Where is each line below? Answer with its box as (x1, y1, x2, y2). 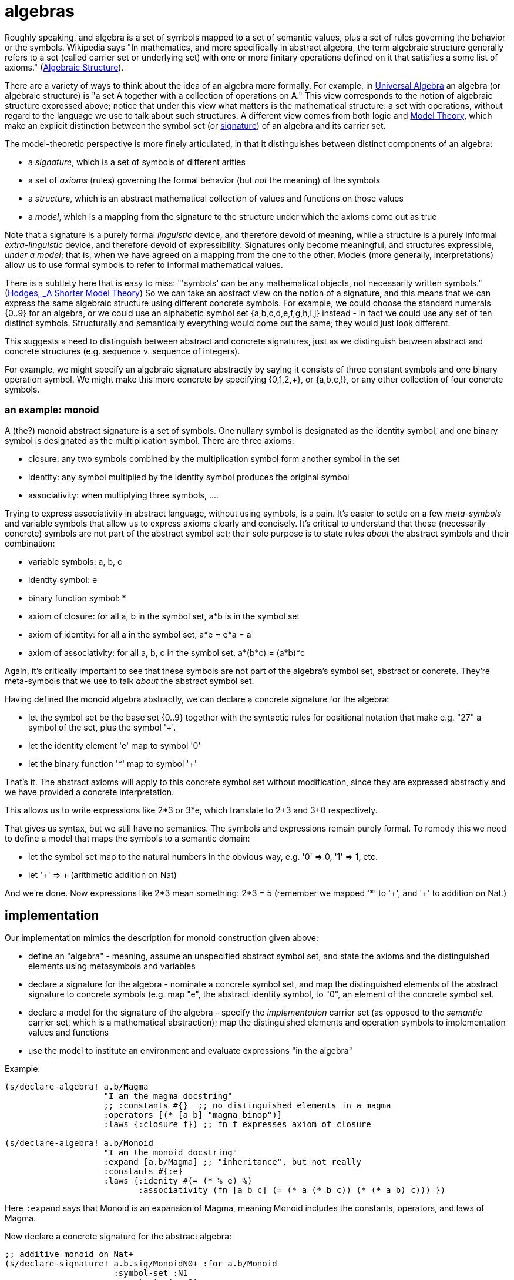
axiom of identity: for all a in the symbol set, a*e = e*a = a (28, 629, 251, 639)
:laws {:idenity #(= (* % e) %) (103, 1176, 253, 1186)
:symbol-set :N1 (113, 1268, 188, 1278)
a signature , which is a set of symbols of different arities (28, 156, 246, 167)
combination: (5, 538, 55, 548)
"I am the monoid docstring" (103, 1148, 238, 1158)
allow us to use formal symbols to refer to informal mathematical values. (5, 259, 283, 270)
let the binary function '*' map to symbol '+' (28, 758, 197, 769)
